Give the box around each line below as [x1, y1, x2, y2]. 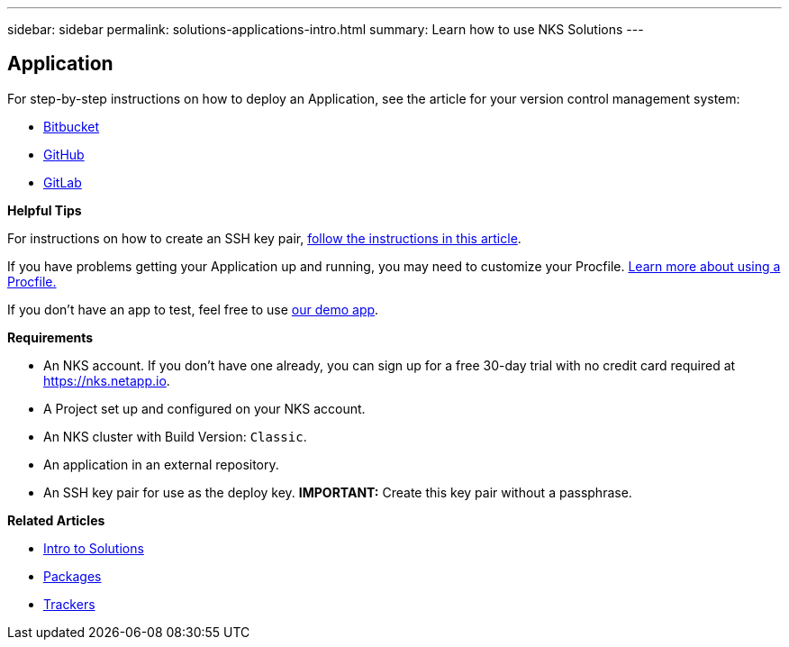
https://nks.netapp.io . [43, 372, 170, 388]
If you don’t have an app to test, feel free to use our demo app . [7, 301, 379, 317]
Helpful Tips [7, 202, 82, 218]
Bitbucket [43, 118, 100, 134]
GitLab [43, 174, 82, 190]
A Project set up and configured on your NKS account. [43, 400, 366, 416]
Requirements [7, 329, 94, 345]
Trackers [43, 596, 95, 612]
